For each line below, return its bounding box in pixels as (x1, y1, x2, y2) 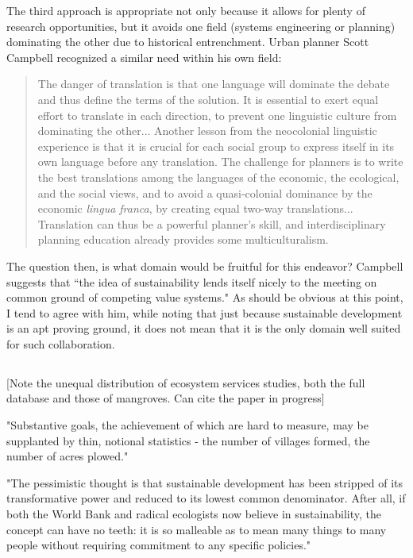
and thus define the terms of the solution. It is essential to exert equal (37, 90, 379, 107)
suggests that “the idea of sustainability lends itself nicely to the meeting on (6, 273, 377, 290)
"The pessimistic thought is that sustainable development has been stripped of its (6, 474, 403, 491)
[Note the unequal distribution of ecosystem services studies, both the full (6, 374, 365, 391)
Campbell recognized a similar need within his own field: (6, 48, 282, 65)
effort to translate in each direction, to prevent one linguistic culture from (37, 106, 397, 123)
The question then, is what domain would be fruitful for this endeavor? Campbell (6, 257, 403, 274)
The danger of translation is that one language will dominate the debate (37, 75, 390, 92)
